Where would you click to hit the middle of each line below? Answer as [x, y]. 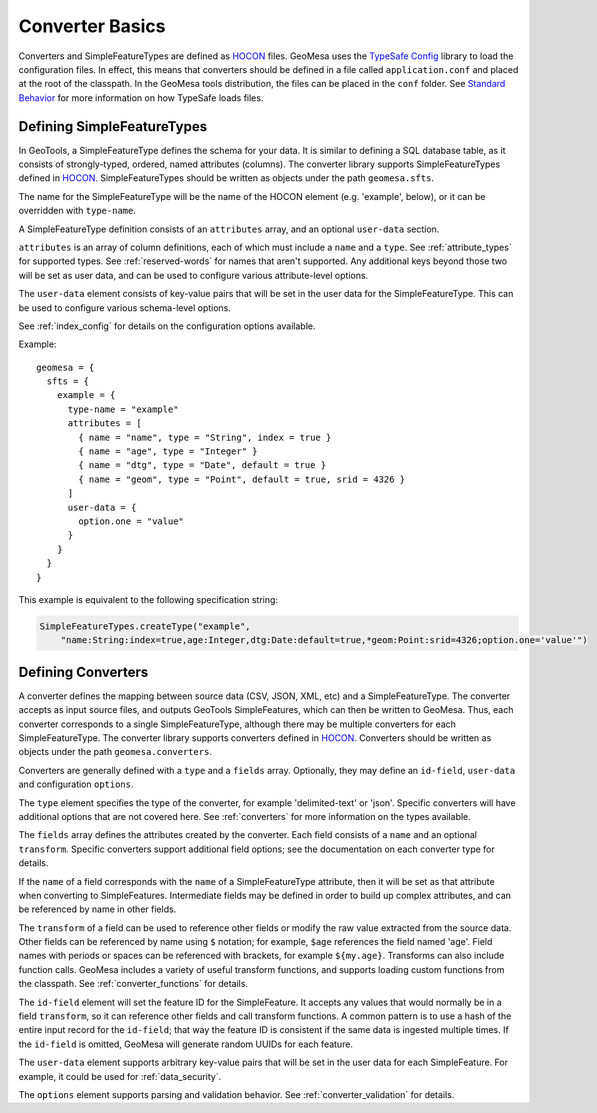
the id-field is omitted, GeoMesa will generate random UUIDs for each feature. [186, 1044]
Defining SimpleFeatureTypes [113, 126]
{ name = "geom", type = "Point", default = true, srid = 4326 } [242, 479]
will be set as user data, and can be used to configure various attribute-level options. [193, 275]
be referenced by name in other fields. [97, 909]
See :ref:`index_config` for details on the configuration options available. [167, 326]
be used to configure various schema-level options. [125, 307]
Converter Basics [92, 26]
